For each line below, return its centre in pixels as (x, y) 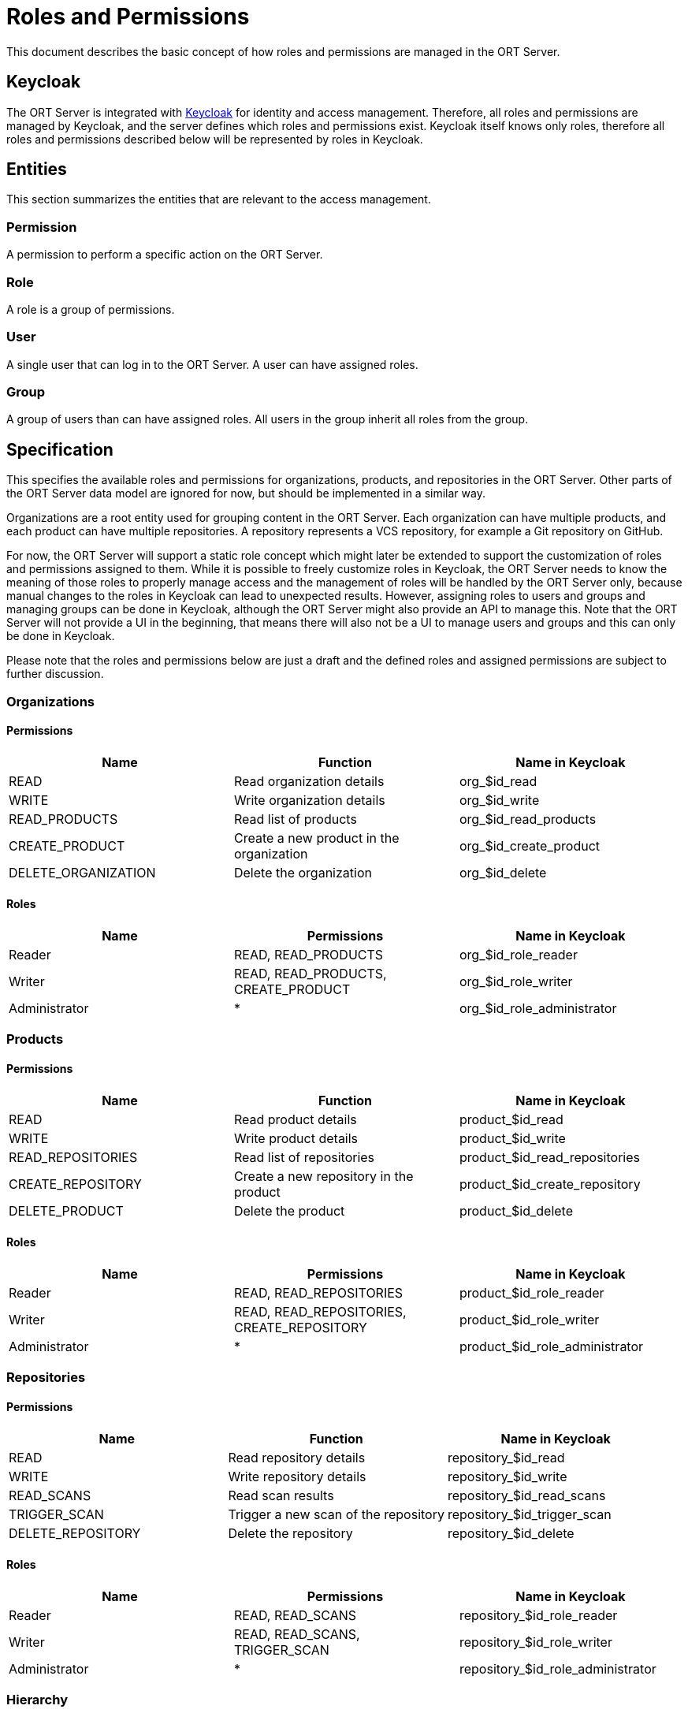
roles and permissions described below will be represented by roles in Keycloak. (215, 139)
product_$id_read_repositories (549, 1157)
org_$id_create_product (530, 845)
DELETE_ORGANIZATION (82, 872)
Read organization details (309, 781)
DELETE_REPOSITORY (75, 1533)
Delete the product (289, 1210)
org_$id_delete (503, 872)
